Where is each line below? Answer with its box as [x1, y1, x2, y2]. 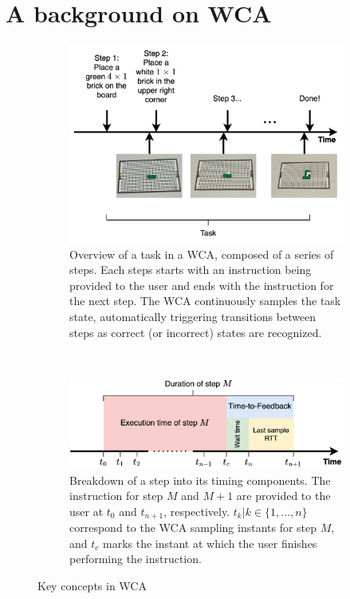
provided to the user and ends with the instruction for [69, 276, 334, 293]
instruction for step [69, 487, 163, 504]
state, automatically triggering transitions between [69, 308, 317, 325]
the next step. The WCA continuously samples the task [69, 292, 341, 309]
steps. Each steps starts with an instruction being [69, 261, 312, 278]
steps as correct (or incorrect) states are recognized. [69, 323, 322, 340]
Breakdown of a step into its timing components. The [69, 471, 331, 488]
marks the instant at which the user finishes [102, 534, 317, 551]
